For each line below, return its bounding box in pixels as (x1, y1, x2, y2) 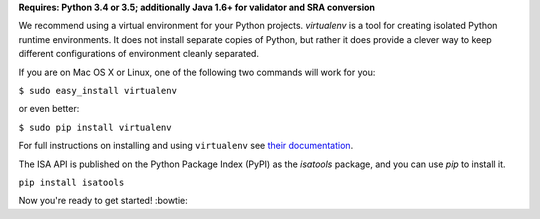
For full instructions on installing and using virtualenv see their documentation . (18, 140, 354, 152)
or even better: (18, 103, 80, 115)
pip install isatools (18, 176, 125, 188)
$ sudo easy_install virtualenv (18, 85, 177, 96)
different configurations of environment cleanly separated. (18, 48, 260, 60)
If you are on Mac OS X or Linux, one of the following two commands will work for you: (18, 66, 376, 78)
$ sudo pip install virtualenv (18, 121, 172, 133)
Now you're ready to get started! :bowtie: (18, 195, 189, 207)
